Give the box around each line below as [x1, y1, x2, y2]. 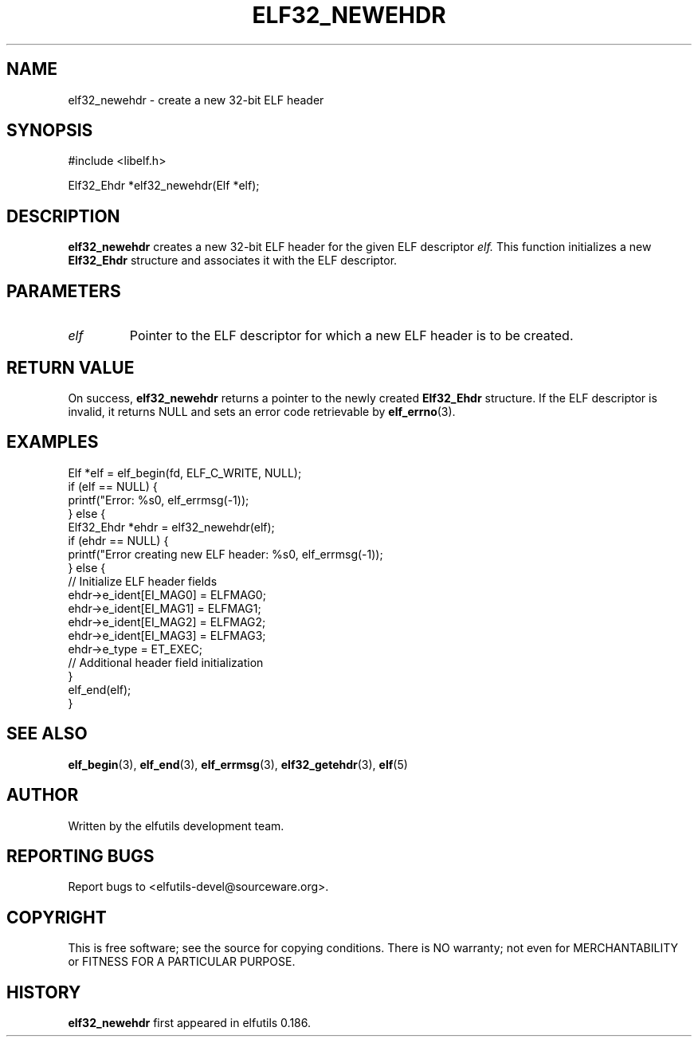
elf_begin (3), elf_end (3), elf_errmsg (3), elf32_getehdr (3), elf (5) [68, 757, 408, 771]
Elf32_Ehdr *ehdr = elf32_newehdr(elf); [68, 520, 275, 534]
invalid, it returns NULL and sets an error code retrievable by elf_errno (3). [68, 404, 456, 418]
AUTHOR [6, 785, 79, 806]
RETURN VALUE [6, 357, 135, 378]
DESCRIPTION [6, 206, 120, 226]
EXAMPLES [6, 432, 99, 453]
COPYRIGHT [6, 907, 107, 927]
